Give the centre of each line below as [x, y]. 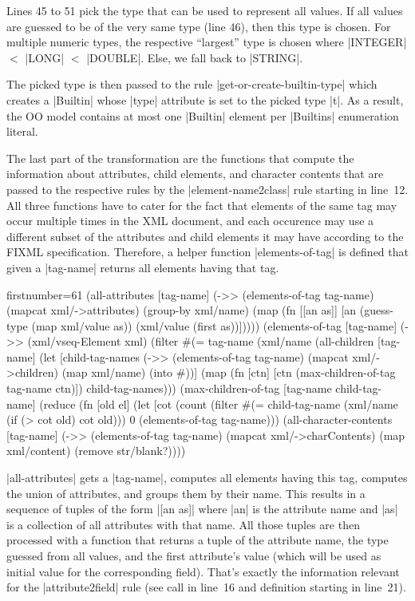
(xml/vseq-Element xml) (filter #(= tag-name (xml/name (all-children [201, 341]
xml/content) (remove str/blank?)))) [96, 451]
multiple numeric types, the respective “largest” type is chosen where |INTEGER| [207, 42]
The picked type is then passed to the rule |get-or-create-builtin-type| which [192, 84]
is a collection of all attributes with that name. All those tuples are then [183, 524]
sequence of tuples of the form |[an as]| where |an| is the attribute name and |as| [202, 509]
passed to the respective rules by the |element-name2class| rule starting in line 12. [207, 189]
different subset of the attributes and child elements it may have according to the [205, 236]
